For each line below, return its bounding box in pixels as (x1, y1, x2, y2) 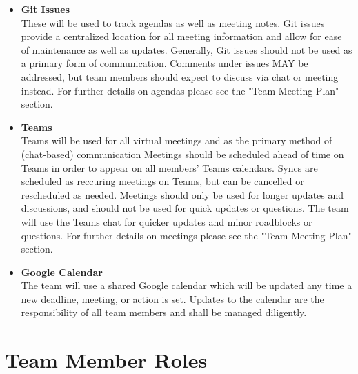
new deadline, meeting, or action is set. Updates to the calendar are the (21, 291, 324, 306)
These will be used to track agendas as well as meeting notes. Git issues (21, 15, 325, 30)
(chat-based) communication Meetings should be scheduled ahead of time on (21, 146, 344, 161)
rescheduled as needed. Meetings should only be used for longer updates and (21, 187, 344, 201)
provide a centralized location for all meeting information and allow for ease (21, 29, 342, 43)
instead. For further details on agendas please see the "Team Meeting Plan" (21, 83, 339, 97)
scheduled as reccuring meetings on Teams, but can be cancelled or (21, 174, 304, 188)
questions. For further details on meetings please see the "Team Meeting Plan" (21, 228, 352, 242)
